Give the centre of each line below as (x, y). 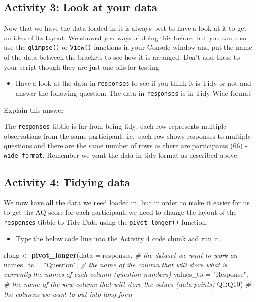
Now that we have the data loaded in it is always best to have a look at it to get (125, 28)
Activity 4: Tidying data (67, 182)
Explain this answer (34, 109)
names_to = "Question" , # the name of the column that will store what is (116, 264)
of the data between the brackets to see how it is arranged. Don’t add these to (122, 57)
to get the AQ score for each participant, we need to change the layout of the (120, 212)
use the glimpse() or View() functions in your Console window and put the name (128, 47)
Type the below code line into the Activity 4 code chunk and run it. (118, 238)
